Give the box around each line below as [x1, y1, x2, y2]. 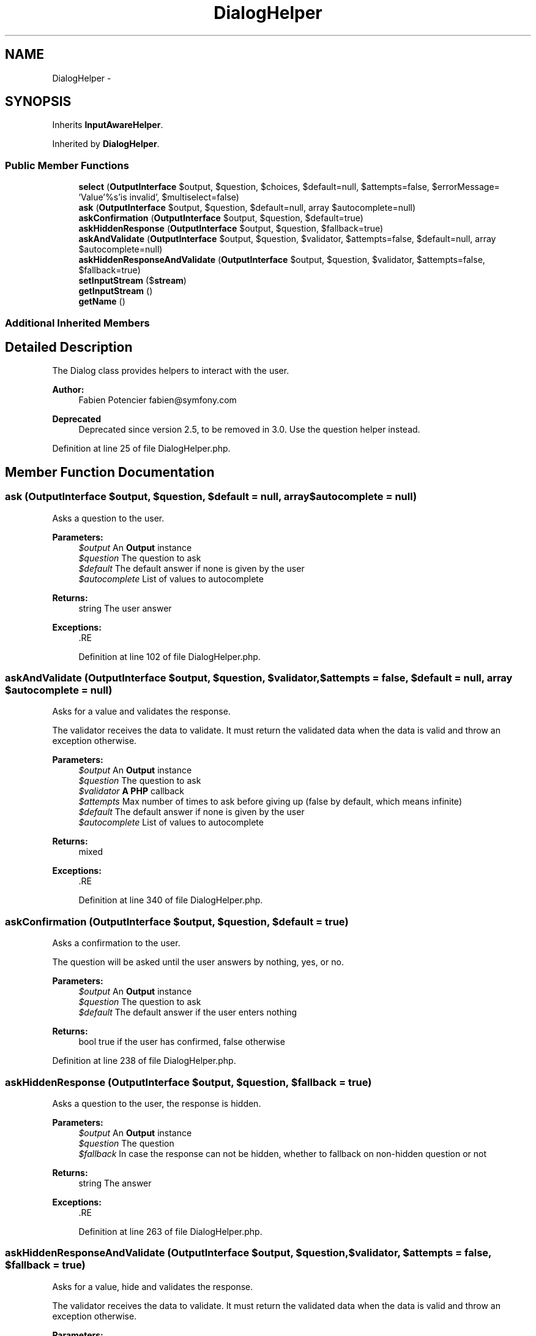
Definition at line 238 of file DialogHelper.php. [52, 1055, 236, 1066]
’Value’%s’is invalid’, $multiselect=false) [78, 192, 239, 203]
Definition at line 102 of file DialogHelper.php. [78, 651, 261, 662]
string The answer [78, 1177, 152, 1188]
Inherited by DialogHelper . [52, 139, 160, 150]
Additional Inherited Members [5, 316, 150, 329]
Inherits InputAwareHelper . [52, 120, 163, 131]
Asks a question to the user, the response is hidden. [52, 1098, 261, 1109]
